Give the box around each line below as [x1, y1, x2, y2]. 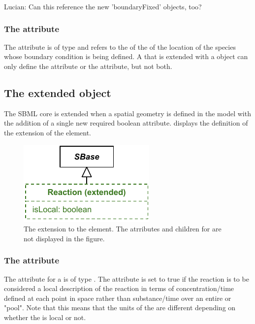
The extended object [4, 85, 111, 100]
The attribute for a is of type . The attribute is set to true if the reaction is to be [4, 273, 249, 284]
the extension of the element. [4, 127, 92, 137]
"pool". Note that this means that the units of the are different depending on [4, 302, 236, 313]
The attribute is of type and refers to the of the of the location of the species [4, 41, 236, 52]
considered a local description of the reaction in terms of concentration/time [4, 283, 234, 293]
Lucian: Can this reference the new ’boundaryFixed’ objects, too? [4, 1, 202, 11]
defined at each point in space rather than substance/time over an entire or [4, 292, 231, 303]
